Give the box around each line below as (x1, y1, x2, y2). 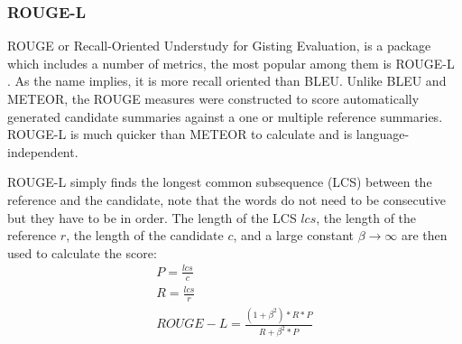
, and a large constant (233, 226, 354, 245)
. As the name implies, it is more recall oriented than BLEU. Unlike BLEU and (7, 71, 447, 90)
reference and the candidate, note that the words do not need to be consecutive (7, 190, 446, 209)
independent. (7, 142, 79, 161)
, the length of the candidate (66, 226, 224, 245)
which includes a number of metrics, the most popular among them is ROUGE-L (7, 53, 455, 72)
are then (401, 226, 448, 245)
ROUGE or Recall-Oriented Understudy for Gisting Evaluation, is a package (7, 36, 431, 55)
